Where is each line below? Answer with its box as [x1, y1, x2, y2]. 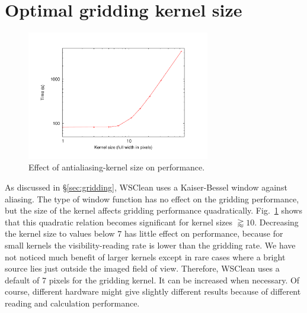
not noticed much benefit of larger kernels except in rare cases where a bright [5, 250, 286, 263]
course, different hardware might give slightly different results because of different [5, 285, 301, 298]
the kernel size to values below [5, 227, 115, 240]
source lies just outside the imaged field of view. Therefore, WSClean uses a [5, 262, 280, 275]
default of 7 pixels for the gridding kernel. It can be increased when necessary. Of [5, 273, 300, 286]
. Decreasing [254, 215, 299, 228]
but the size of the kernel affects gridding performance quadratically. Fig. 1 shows [5, 204, 302, 217]
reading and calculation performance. [5, 296, 140, 309]
